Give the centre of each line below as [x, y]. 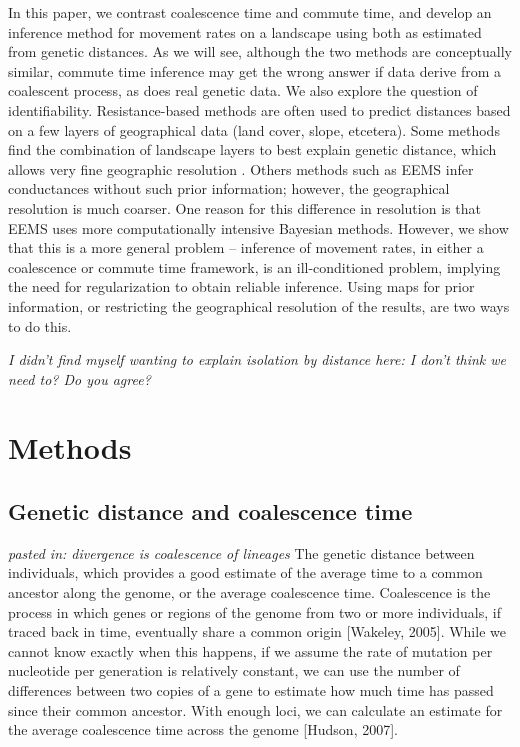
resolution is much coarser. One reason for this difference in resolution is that [244, 207]
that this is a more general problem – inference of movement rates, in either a [246, 247]
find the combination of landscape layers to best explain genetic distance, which [252, 149]
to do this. [40, 325]
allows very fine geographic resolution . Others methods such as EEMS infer [241, 168]
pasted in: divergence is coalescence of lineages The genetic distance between [241, 552]
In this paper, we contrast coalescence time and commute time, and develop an [250, 12]
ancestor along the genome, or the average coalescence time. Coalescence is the [249, 592]
